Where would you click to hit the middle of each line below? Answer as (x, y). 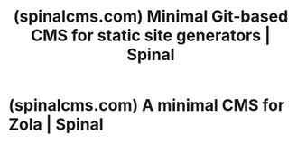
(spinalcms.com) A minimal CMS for (147, 106)
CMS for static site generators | (151, 36)
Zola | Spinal (56, 125)
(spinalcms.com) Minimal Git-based (151, 17)
